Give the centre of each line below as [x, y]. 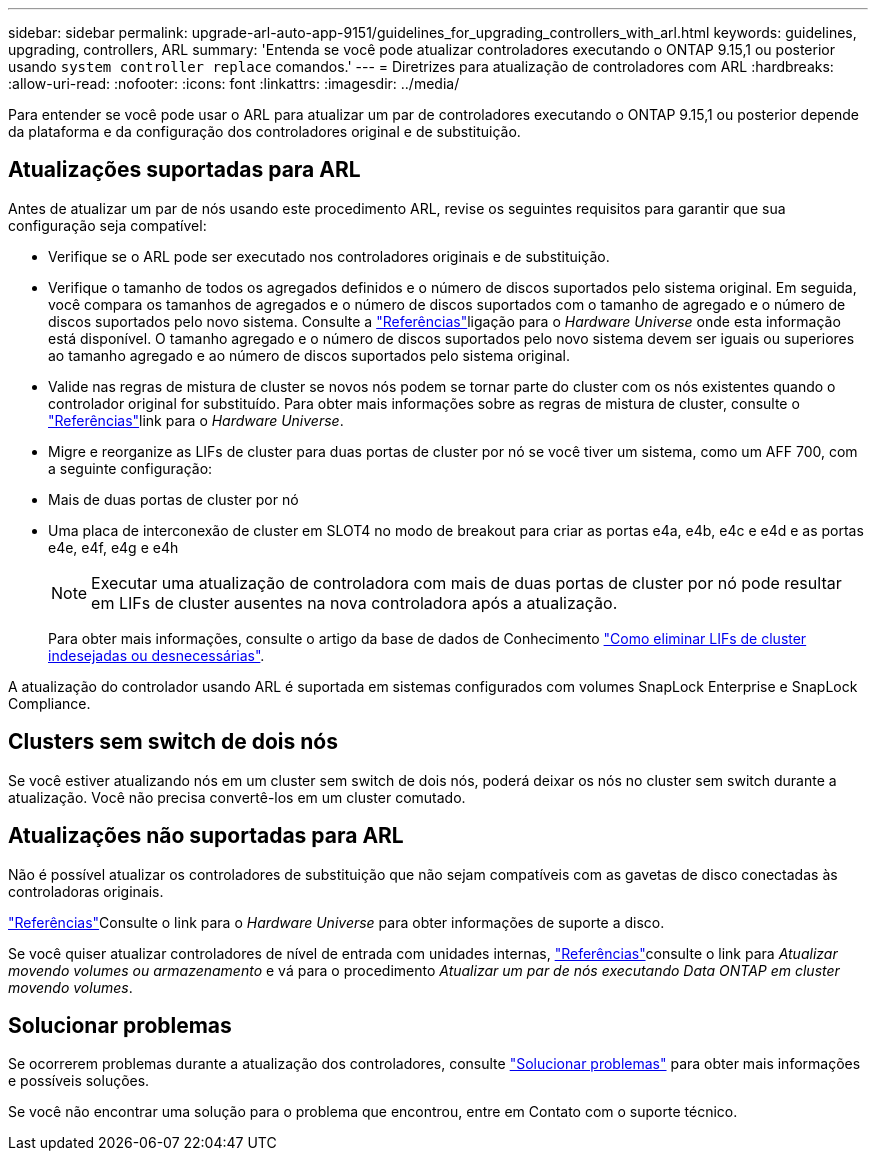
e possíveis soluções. [79, 1081]
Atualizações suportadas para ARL [184, 170]
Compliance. [49, 703]
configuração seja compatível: [107, 225]
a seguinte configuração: [130, 468]
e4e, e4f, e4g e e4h [113, 547]
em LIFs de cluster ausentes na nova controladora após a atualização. [354, 602]
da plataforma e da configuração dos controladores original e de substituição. [264, 131]
